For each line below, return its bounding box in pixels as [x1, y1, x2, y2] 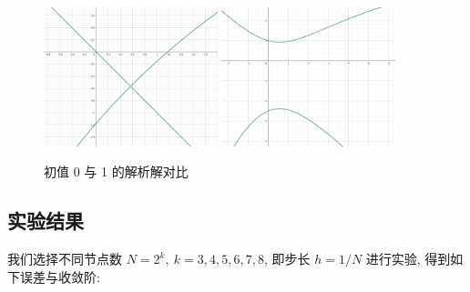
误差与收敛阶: [19, 267, 100, 286]
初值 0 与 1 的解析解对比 [44, 162, 189, 181]
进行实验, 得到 [365, 249, 451, 268]
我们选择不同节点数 [7, 249, 122, 268]
